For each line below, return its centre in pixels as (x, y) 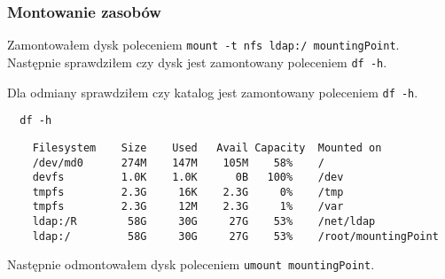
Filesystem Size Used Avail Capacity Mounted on (207, 147)
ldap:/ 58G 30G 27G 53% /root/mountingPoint (235, 236)
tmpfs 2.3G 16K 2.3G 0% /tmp (188, 192)
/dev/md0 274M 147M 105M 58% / (178, 163)
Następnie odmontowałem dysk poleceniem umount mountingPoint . (191, 264)
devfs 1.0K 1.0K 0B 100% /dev (188, 178)
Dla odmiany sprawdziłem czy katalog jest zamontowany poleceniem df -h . (213, 92)
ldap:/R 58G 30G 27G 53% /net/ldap (204, 222)
